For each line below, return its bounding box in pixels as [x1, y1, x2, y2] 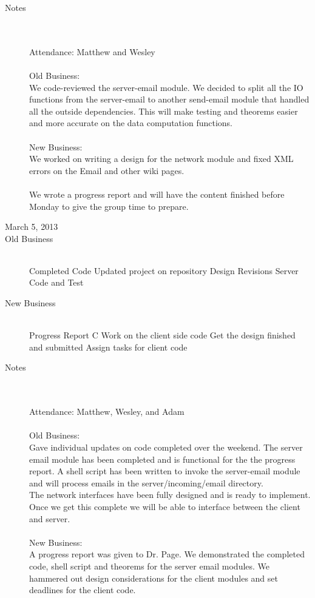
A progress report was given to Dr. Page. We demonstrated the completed [29, 548, 305, 560]
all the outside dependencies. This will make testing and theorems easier [29, 104, 298, 117]
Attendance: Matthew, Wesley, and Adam [29, 405, 185, 418]
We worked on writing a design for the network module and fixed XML [29, 152, 294, 165]
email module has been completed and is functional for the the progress [29, 452, 296, 465]
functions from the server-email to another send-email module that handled [29, 93, 310, 106]
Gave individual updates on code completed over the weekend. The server [29, 441, 303, 453]
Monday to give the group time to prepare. [29, 200, 189, 212]
